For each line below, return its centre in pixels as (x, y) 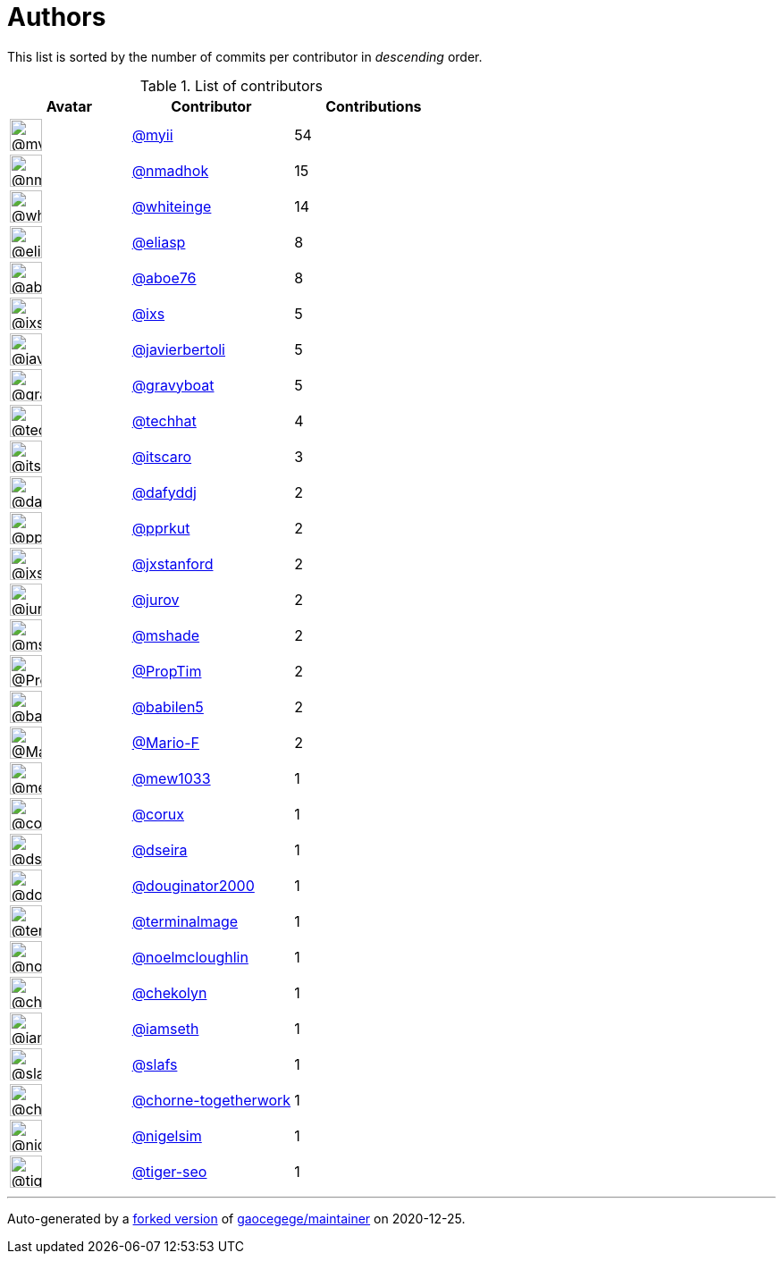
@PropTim (167, 671)
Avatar (69, 106)
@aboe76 (164, 277)
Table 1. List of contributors (231, 85)
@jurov (156, 599)
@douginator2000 (193, 885)
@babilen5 (168, 706)
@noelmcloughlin (190, 957)
